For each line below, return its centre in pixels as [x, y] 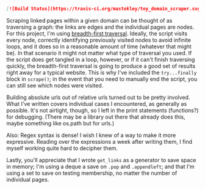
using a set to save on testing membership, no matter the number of [92, 173]
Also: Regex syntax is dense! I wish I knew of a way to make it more [91, 135]
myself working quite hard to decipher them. [62, 148]
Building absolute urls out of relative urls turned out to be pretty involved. [98, 97]
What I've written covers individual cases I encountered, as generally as [97, 103]
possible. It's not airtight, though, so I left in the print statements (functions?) [103, 110]
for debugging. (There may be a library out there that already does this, [96, 117]
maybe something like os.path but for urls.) [60, 123]
